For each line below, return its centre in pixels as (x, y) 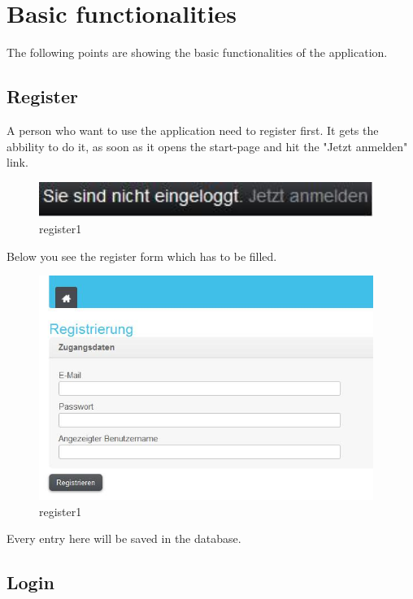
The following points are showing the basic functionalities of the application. (197, 52)
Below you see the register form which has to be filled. (142, 256)
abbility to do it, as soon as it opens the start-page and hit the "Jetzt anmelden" (207, 146)
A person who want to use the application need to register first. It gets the (193, 130)
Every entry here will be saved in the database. (124, 538)
